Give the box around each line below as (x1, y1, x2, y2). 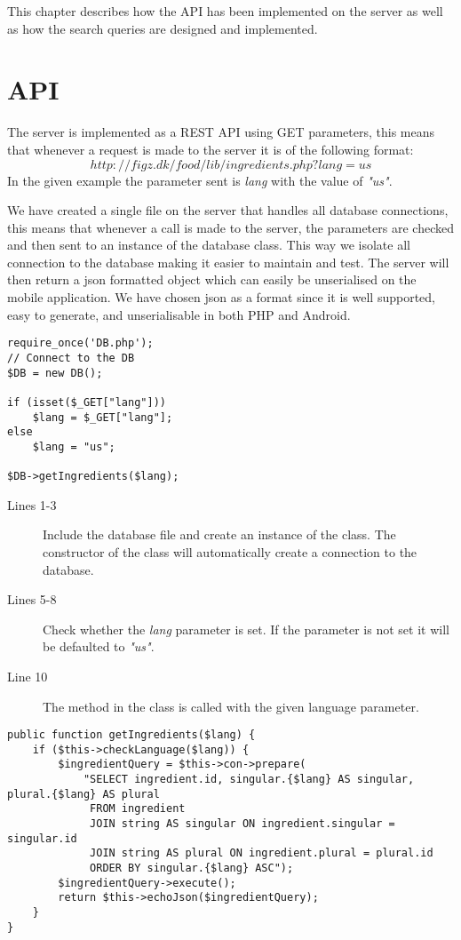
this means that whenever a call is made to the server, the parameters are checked (7, 218, 454, 236)
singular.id (7, 832, 77, 845)
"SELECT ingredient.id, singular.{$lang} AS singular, (83, 773, 415, 786)
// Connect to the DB (7, 351, 135, 364)
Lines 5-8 (7, 590, 57, 609)
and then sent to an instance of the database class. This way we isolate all (7, 235, 410, 254)
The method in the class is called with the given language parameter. (43, 697, 419, 715)
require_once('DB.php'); (7, 337, 154, 350)
